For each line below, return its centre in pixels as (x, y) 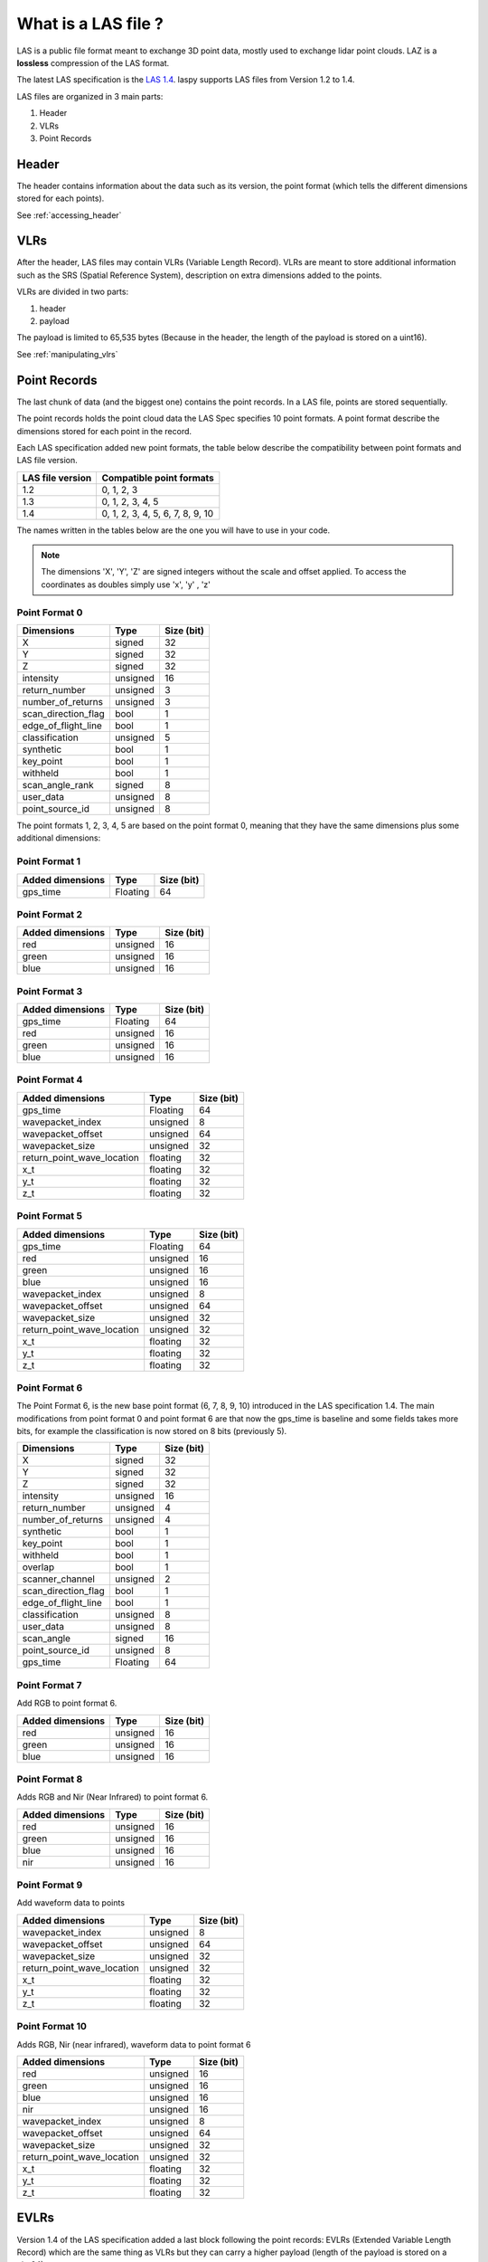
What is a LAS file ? (90, 24)
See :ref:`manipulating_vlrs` (67, 354)
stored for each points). (61, 198)
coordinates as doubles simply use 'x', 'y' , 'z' (126, 585)
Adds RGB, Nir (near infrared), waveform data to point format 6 (134, 2044)
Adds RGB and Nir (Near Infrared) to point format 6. (113, 1797)
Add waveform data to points (71, 1903)
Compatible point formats (158, 478)
